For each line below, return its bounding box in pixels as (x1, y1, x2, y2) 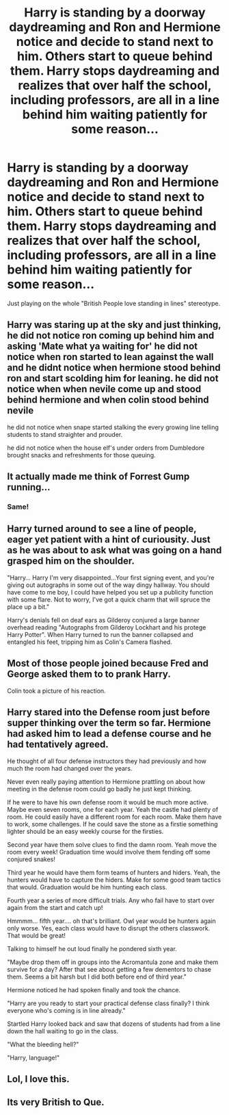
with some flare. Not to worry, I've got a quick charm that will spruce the (7, 595, 211, 603)
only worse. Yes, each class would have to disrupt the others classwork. (7, 924, 211, 932)
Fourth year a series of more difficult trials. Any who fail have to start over (7, 896, 215, 904)
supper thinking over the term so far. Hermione (7, 717, 211, 729)
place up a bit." (7, 602, 50, 611)
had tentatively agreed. (7, 739, 109, 750)
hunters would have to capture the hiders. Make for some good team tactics (7, 876, 221, 884)
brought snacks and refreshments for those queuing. (7, 451, 156, 459)
